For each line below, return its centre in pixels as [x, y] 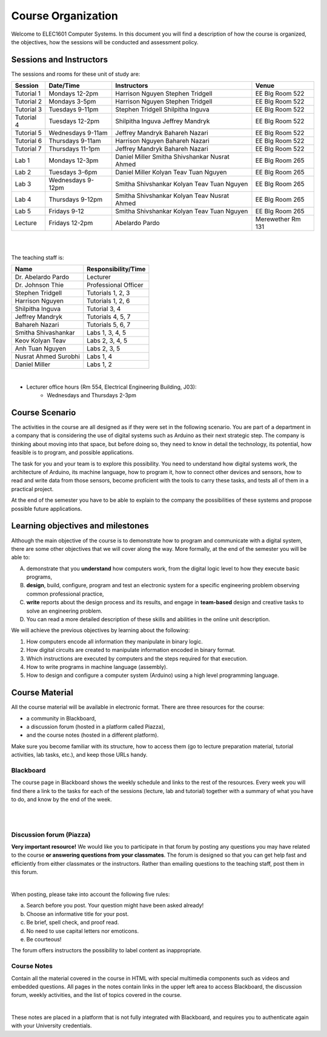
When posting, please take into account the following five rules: [91, 894]
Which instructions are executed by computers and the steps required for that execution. [137, 658]
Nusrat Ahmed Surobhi [47, 357]
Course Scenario [44, 413]
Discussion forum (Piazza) [51, 834]
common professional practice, [65, 594]
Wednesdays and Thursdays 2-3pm [91, 395]
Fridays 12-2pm [71, 223]
